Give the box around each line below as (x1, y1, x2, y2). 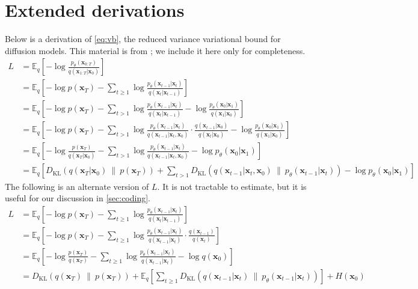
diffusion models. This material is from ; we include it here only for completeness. (5, 44, 306, 56)
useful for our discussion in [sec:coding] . (5, 192, 151, 204)
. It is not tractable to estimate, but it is (157, 180, 307, 192)
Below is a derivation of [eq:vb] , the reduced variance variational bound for (5, 32, 281, 45)
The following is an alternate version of (5, 180, 149, 192)
